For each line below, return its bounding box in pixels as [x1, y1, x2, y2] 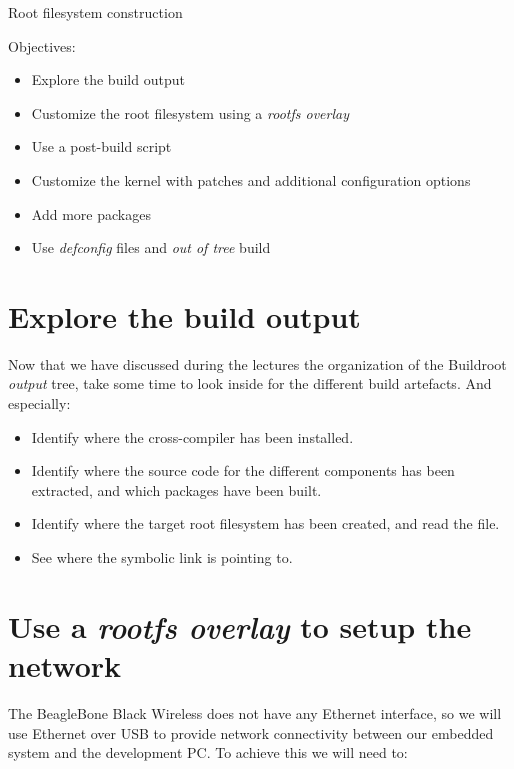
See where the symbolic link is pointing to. [31, 547, 293, 568]
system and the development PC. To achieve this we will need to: [8, 742, 408, 763]
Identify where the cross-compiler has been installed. [31, 426, 354, 447]
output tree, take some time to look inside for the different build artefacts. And [8, 373, 492, 394]
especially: [8, 393, 71, 414]
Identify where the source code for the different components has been [31, 460, 455, 481]
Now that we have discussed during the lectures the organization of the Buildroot [8, 353, 507, 374]
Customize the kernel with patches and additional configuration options [31, 169, 471, 190]
